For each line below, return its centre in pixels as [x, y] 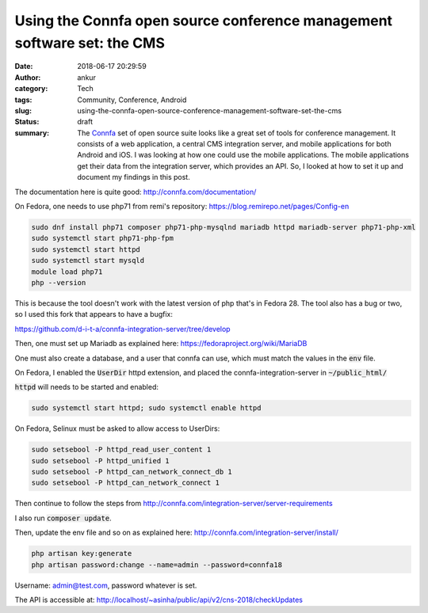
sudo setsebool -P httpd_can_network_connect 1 [125, 483]
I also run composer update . [63, 518]
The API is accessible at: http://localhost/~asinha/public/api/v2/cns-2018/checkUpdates [159, 600]
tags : [23, 100]
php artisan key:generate [82, 554]
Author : [28, 77]
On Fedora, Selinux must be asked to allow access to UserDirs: [117, 428]
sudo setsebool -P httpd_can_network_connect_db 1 [132, 472]
